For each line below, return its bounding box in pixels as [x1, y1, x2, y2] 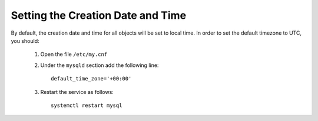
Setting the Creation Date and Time [11, 9, 187, 22]
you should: [11, 37, 39, 44]
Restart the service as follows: [40, 88, 114, 95]
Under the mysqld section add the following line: [40, 62, 159, 69]
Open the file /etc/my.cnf [40, 51, 108, 58]
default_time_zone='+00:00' [51, 75, 132, 82]
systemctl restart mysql [51, 102, 122, 109]
